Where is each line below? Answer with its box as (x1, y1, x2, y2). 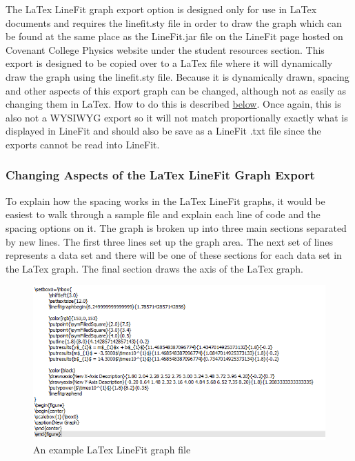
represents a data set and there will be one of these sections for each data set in (6, 248, 342, 262)
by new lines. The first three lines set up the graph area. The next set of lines (6, 234, 334, 248)
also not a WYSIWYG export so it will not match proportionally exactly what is (6, 110, 348, 124)
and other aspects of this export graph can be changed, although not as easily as (6, 83, 347, 97)
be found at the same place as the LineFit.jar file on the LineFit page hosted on (6, 29, 343, 43)
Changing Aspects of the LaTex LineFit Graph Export (6, 166, 315, 184)
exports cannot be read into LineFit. (6, 137, 160, 151)
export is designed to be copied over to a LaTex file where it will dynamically (6, 56, 333, 70)
